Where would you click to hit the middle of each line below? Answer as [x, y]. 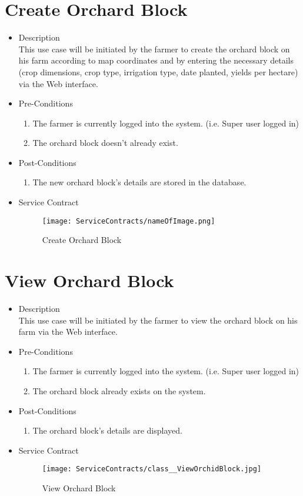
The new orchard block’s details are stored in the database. [139, 182]
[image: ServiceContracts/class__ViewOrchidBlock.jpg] [152, 469]
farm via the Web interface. [68, 332]
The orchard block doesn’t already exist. [105, 143]
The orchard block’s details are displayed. [107, 430]
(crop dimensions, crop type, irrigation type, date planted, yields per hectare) [158, 71]
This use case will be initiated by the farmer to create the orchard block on [154, 49]
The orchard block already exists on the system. [119, 391]
